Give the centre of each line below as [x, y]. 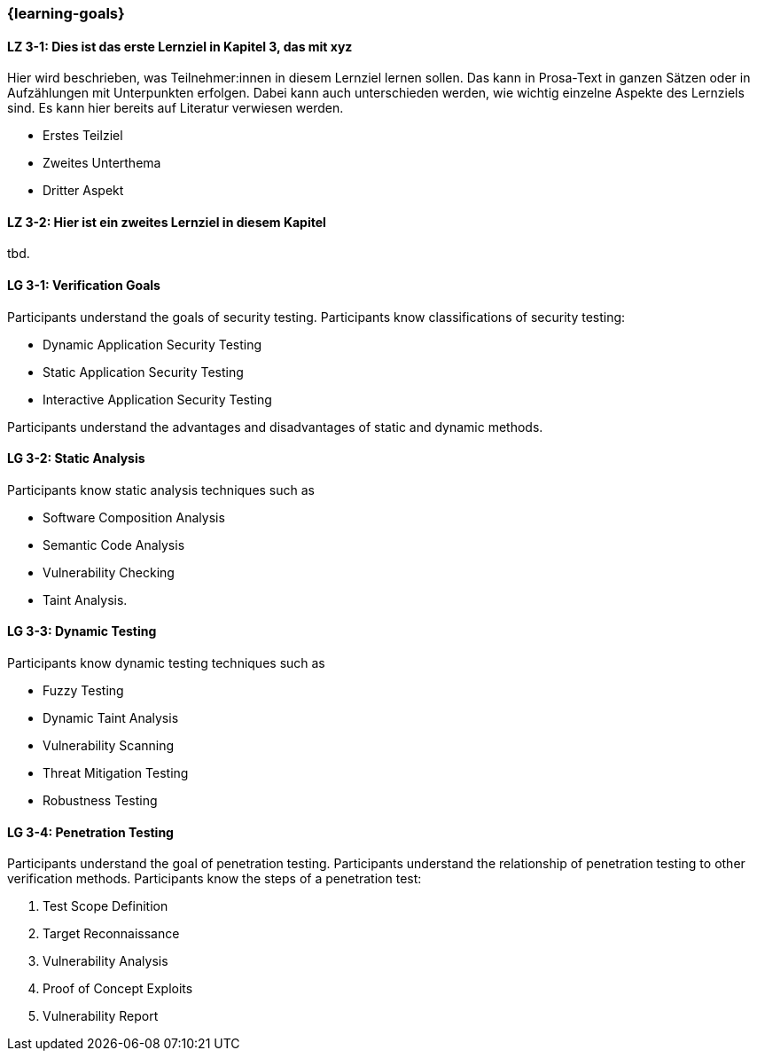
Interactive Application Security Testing [157, 399]
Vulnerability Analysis [105, 961]
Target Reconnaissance [111, 934]
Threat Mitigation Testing [116, 773]
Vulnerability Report [101, 1016]
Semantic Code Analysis [114, 545]
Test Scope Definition [105, 906]
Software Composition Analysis [134, 517]
